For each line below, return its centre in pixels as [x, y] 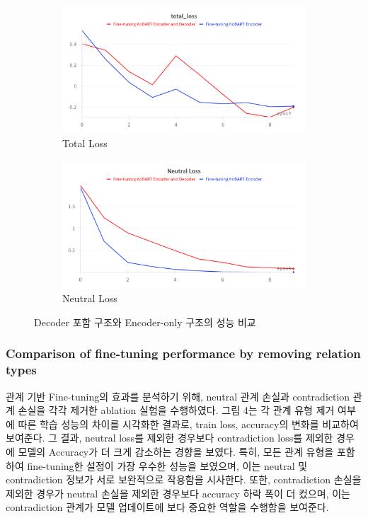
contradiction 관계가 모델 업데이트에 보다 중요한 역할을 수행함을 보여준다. [167, 507]
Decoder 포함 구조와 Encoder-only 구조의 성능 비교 [145, 322]
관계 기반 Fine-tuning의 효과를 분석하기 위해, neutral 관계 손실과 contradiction [178, 396]
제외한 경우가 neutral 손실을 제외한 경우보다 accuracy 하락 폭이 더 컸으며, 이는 [178, 493]
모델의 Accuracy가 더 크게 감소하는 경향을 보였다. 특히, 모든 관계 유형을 [176, 451]
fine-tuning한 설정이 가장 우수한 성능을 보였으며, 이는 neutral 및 [167, 465]
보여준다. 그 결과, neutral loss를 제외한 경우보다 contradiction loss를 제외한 [169, 438]
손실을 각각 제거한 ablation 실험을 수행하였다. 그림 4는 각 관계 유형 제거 [176, 410]
